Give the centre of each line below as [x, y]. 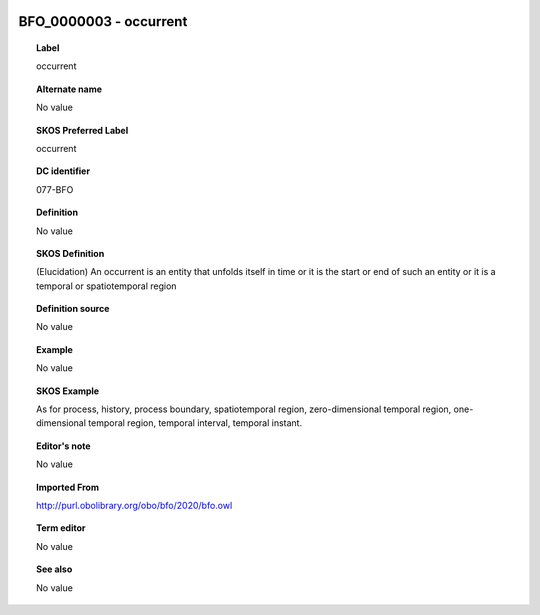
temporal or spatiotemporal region [106, 286]
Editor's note [63, 446]
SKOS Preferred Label [82, 130]
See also [54, 569]
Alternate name [69, 89]
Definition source [73, 309]
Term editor [61, 528]
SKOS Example [68, 391]
